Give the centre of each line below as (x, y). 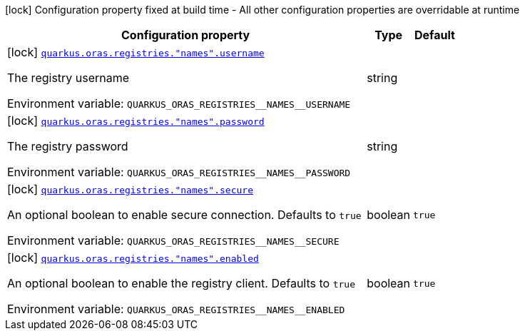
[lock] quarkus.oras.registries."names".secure (130, 189)
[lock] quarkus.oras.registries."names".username (136, 52)
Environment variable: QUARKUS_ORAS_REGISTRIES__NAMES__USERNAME (179, 103)
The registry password (68, 146)
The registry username (68, 78)
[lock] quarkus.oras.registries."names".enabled (133, 258)
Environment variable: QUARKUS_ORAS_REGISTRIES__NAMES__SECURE (173, 240)
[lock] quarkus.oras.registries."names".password (136, 121)
